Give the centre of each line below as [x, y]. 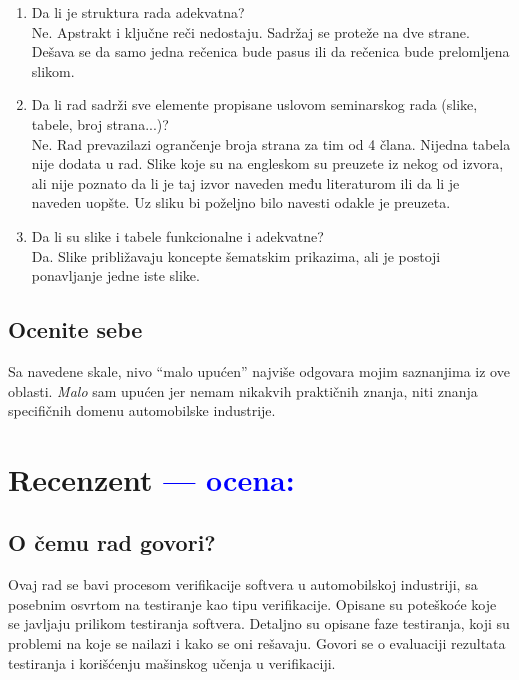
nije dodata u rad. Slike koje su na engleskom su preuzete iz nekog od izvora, [267, 163]
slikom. [53, 70]
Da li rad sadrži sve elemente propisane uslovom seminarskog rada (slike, [254, 104]
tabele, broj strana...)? [100, 123]
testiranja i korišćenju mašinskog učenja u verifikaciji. [172, 662]
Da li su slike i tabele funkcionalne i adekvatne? [177, 235]
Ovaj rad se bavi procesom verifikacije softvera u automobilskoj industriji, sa [243, 584]
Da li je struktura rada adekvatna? [138, 12]
